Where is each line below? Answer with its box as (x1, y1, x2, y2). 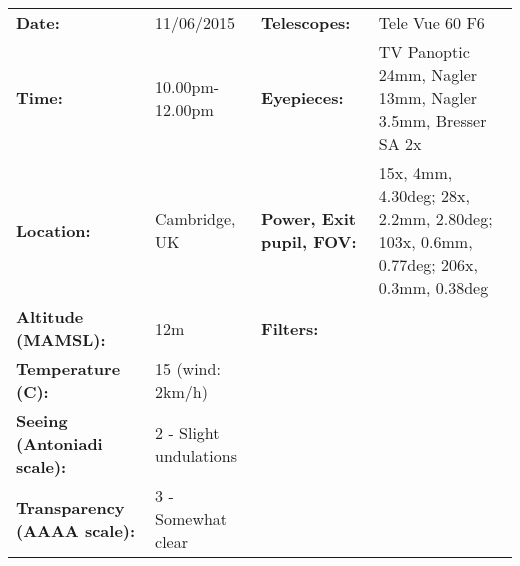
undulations (155, 443, 237, 467)
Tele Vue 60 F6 (378, 11, 485, 34)
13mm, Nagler (378, 86, 478, 109)
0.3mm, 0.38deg (378, 276, 489, 299)
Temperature (16, 357, 121, 380)
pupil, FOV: (261, 230, 357, 253)
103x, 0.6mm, (378, 230, 473, 253)
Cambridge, (155, 207, 236, 230)
